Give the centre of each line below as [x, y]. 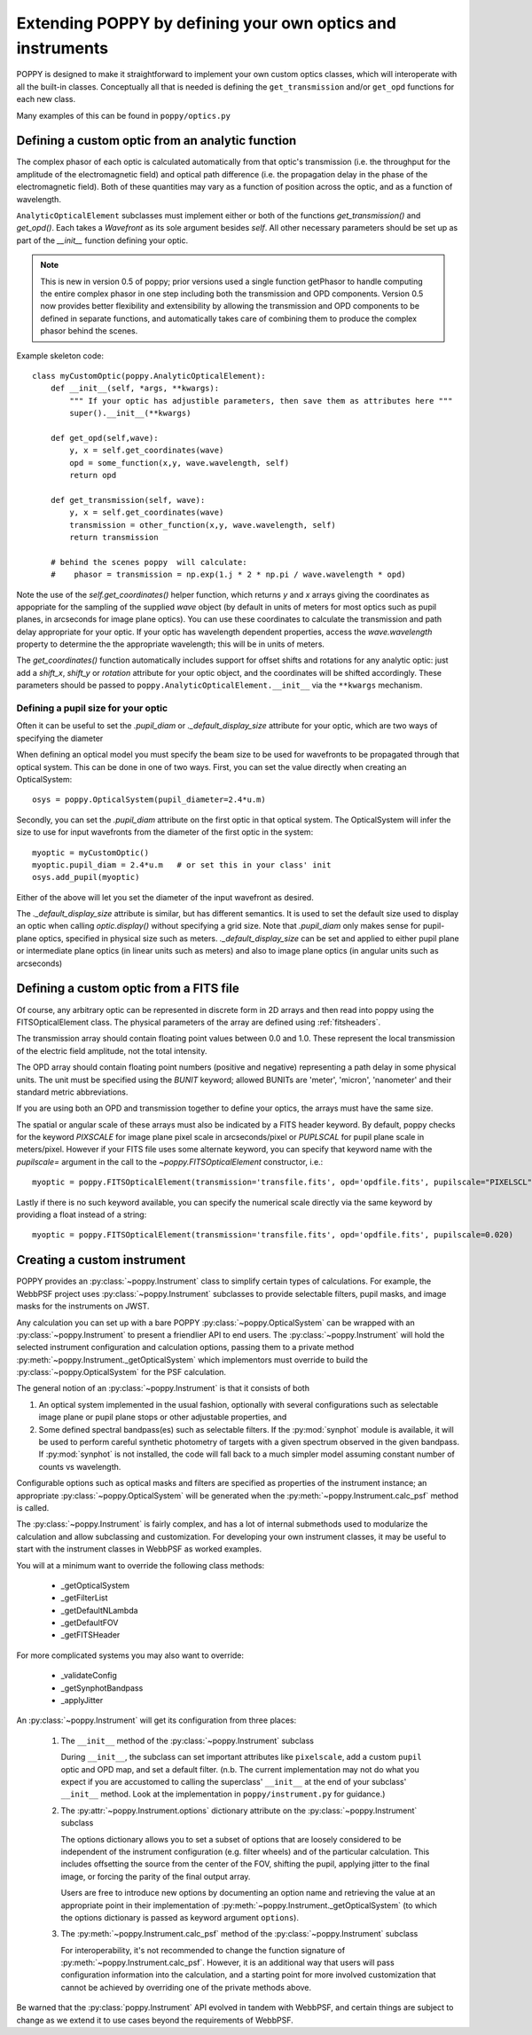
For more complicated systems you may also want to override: [130, 1655]
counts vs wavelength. [80, 1466]
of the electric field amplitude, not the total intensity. [112, 1050]
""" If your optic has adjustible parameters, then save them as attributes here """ [261, 401]
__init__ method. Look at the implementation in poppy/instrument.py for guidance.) [223, 1794]
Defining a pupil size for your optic [92, 708]
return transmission [114, 537]
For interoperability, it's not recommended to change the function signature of [203, 1950]
